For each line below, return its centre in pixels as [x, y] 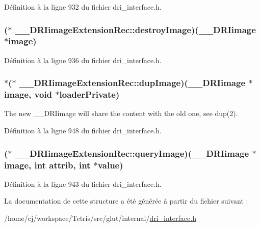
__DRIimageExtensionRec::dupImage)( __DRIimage [132, 83]
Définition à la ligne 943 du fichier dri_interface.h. [83, 183]
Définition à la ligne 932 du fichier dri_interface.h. [83, 7]
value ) [110, 165]
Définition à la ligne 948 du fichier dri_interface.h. [83, 131]
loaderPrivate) [89, 94]
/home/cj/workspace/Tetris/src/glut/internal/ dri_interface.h [100, 218]
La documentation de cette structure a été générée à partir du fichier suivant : [126, 201]
